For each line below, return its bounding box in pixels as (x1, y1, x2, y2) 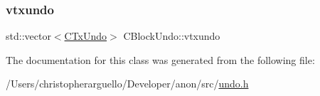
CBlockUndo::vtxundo (123, 28, 220, 43)
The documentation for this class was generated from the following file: (6, 52, 315, 67)
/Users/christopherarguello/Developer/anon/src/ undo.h (6, 76, 249, 91)
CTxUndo (64, 28, 107, 43)
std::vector (6, 28, 51, 43)
